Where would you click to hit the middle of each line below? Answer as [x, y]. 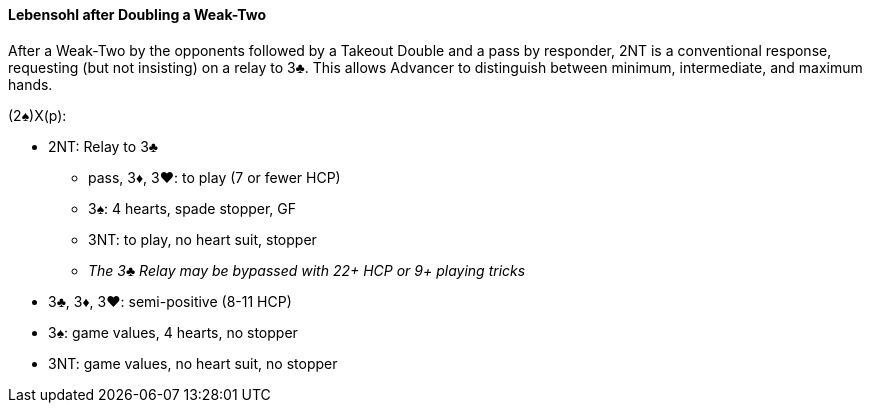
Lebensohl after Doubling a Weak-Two [137, 14]
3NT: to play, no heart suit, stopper [202, 239]
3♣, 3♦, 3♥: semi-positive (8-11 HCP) [170, 301]
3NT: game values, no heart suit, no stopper [193, 363]
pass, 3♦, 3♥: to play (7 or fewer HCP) [214, 177]
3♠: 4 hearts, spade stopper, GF [192, 208]
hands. [30, 84]
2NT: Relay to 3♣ [103, 146]
